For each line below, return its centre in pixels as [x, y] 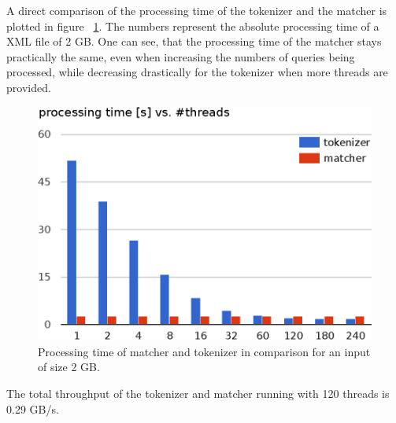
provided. [29, 87]
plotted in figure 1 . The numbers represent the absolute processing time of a [193, 26]
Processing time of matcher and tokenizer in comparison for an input [204, 351]
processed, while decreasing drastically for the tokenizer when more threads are [197, 72]
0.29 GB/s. [33, 408]
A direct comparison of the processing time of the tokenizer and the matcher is [197, 10]
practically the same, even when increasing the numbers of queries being [181, 56]
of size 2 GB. [69, 367]
